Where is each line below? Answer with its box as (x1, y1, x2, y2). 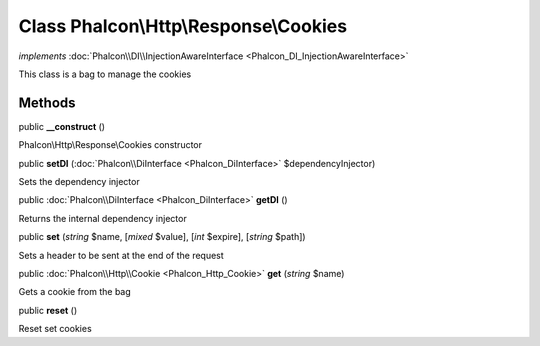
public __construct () (18, 120, 105, 132)
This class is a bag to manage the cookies (18, 68, 192, 80)
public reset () (18, 304, 78, 316)
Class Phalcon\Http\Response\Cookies (18, 15, 348, 37)
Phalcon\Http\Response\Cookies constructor (18, 139, 203, 151)
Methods (18, 94, 76, 111)
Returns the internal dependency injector (18, 212, 187, 224)
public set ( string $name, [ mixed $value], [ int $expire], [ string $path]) (18, 231, 306, 243)
